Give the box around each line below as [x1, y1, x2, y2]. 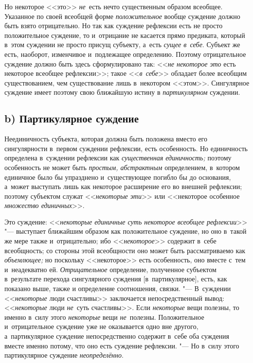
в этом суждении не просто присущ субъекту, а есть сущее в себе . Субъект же [4, 39, 240, 50]
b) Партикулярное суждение [4, 111, 139, 126]
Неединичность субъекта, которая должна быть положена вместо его [4, 134, 208, 144]
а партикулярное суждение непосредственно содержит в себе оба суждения [4, 331, 230, 341]
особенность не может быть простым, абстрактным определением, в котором [4, 162, 240, 172]
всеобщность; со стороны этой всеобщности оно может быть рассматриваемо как [4, 245, 246, 255]
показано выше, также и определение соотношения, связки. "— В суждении [4, 283, 231, 294]
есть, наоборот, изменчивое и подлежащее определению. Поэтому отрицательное [4, 49, 246, 59]
